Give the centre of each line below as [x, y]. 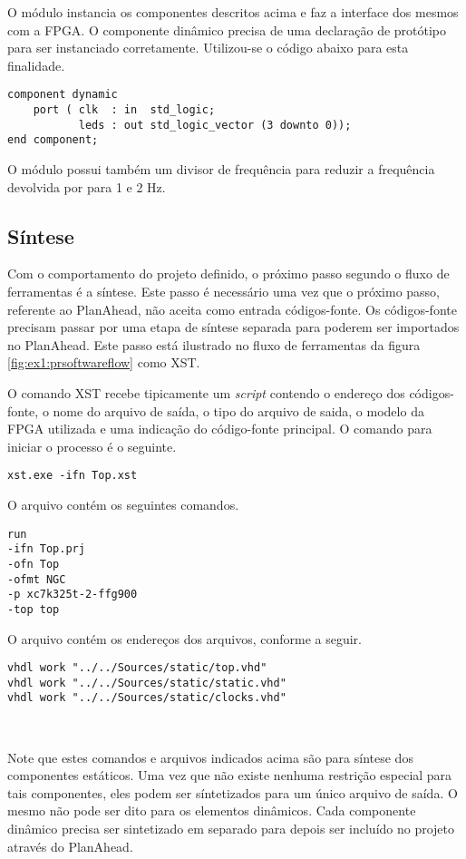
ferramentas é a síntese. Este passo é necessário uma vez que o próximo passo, [224, 291]
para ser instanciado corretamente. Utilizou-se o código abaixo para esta [208, 48]
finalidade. [36, 65]
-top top [34, 609]
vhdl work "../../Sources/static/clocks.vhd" [147, 698]
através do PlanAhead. [70, 846]
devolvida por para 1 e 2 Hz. [87, 186]
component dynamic [63, 95]
